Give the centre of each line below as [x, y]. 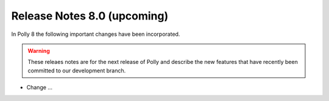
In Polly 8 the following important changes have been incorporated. [96, 34]
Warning [39, 50]
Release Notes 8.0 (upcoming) [90, 16]
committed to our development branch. [77, 71]
